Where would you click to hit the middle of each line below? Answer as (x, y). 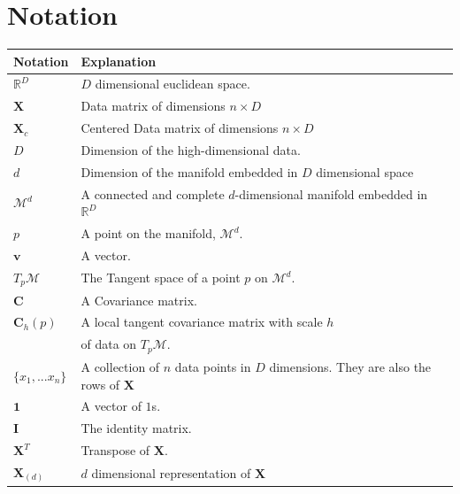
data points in (213, 366)
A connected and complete (153, 193)
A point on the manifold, (148, 233)
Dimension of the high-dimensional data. (191, 150)
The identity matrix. (136, 428)
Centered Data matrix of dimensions (180, 128)
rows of (100, 384)
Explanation (119, 61)
